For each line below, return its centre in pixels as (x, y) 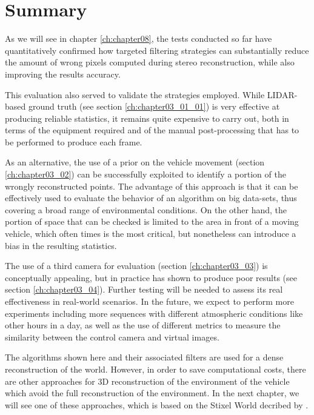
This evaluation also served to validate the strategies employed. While (135, 94)
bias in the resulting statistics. (61, 245)
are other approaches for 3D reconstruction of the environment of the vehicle (147, 381)
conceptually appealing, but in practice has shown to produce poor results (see (151, 277)
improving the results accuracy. (63, 74)
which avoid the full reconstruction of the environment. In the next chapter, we (152, 393)
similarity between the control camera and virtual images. (112, 337)
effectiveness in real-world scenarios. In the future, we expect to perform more (149, 301)
